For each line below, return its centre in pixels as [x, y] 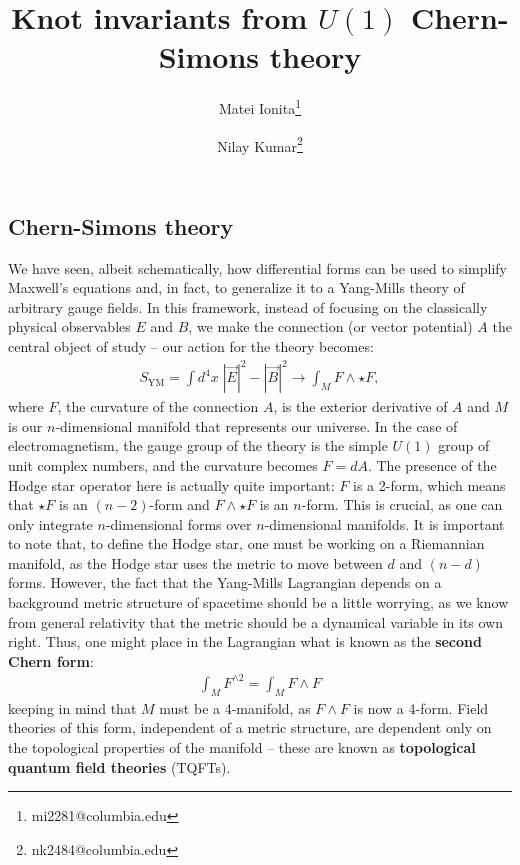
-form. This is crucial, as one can [402, 504]
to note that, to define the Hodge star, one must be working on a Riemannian [246, 543]
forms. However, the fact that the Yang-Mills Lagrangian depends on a [225, 582]
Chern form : [51, 660]
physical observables [69, 326]
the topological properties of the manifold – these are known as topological [242, 746]
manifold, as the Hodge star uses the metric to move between [195, 562]
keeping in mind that [72, 707]
